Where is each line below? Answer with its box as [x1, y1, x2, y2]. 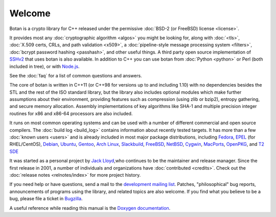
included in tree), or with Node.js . [9, 63, 80, 69]
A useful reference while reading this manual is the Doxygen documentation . [9, 205, 171, 211]
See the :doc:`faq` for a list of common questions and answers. [9, 72, 143, 78]
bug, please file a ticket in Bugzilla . [9, 196, 83, 202]
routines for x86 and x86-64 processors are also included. [9, 110, 133, 117]
